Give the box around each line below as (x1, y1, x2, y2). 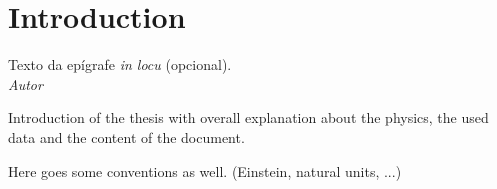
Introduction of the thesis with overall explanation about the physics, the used (8, 107, 489, 128)
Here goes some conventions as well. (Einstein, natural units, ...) (8, 160, 402, 181)
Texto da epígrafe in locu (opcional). (8, 54, 232, 75)
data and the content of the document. (8, 126, 245, 147)
